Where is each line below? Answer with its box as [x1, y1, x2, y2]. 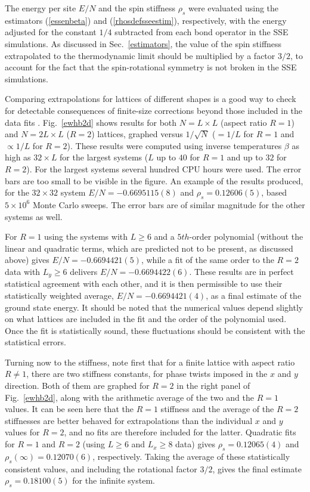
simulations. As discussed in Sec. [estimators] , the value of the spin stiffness [5, 37, 282, 49]
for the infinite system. [72, 474, 155, 487]
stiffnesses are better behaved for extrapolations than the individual [5, 414, 253, 426]
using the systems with [44, 230, 128, 243]
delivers [70, 265, 98, 277]
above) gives [5, 253, 49, 266]
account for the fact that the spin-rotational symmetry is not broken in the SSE [5, 61, 297, 73]
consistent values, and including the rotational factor [5, 462, 197, 475]
